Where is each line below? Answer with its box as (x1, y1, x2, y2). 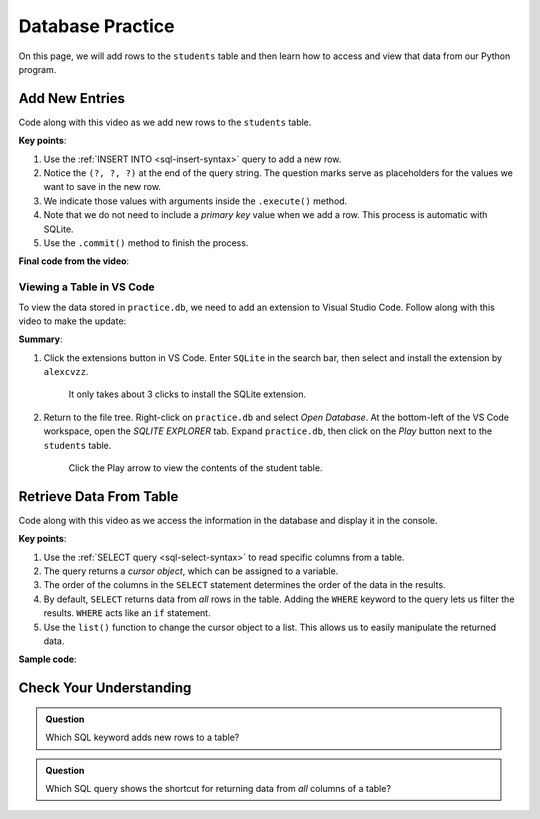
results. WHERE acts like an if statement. (43, 607, 211, 619)
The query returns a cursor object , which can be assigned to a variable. (43, 565, 339, 577)
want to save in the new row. (43, 181, 162, 193)
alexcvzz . (43, 366, 89, 378)
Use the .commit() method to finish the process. (43, 236, 249, 249)
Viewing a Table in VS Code (18, 280, 155, 294)
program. (18, 63, 57, 75)
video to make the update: (18, 315, 127, 327)
